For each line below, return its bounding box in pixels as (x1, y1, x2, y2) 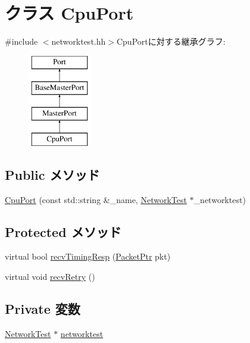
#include (5, 35, 38, 48)
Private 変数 (5, 300, 80, 318)
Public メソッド (5, 165, 100, 183)
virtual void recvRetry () (5, 270, 95, 283)
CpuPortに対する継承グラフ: (116, 35, 226, 48)
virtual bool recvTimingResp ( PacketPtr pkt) (5, 250, 171, 263)
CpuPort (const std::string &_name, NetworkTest (5, 193, 187, 205)
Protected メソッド (5, 222, 121, 241)
